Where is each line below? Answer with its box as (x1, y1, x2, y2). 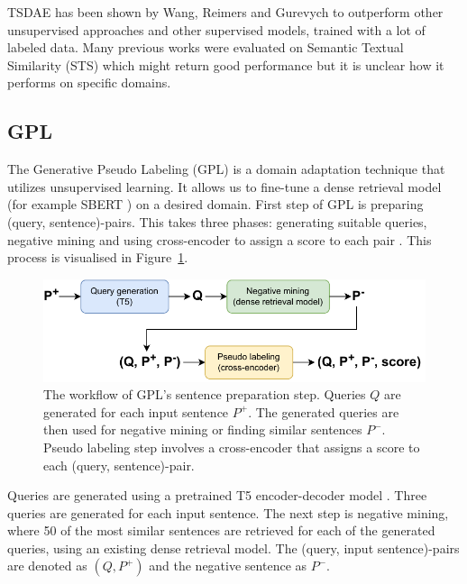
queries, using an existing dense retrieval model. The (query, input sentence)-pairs (7, 538, 460, 557)
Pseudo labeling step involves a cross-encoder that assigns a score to (43, 437, 420, 456)
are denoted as (7, 556, 87, 575)
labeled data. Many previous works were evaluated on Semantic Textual (7, 38, 404, 57)
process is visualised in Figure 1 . (7, 248, 188, 267)
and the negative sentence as (149, 556, 307, 575)
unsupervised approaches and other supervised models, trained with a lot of (7, 20, 426, 39)
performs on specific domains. (7, 73, 171, 92)
